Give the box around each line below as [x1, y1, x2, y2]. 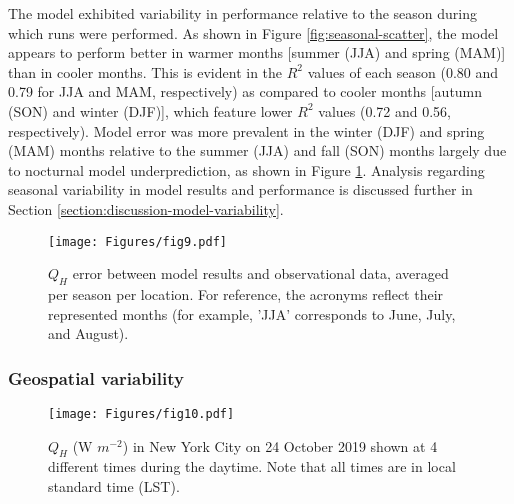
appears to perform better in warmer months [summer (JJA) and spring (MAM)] [8, 42, 506, 63]
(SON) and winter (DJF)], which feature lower [8, 100, 293, 121]
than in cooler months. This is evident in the [8, 61, 283, 82]
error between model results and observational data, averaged [72, 263, 449, 284]
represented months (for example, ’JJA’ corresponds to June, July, [48, 303, 456, 324]
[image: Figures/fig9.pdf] [48, 234, 227, 249]
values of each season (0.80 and [307, 61, 499, 82]
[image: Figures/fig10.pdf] [48, 406, 235, 421]
